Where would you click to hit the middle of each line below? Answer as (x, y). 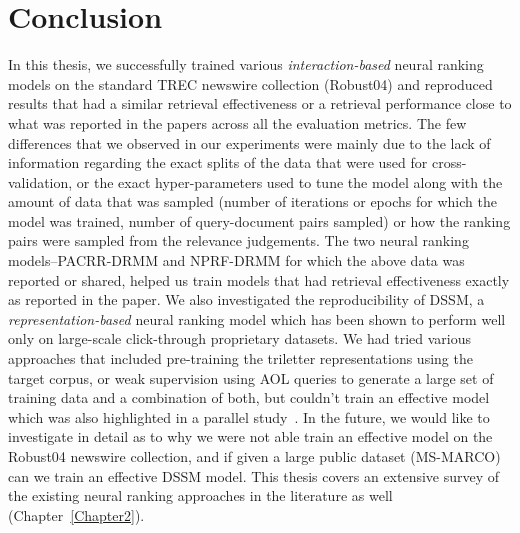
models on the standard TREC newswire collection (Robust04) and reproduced (250, 83)
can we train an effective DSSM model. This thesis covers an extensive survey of (254, 475)
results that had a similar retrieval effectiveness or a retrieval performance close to (260, 103)
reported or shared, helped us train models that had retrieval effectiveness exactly (259, 279)
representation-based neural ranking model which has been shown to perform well (257, 318)
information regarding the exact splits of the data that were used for (218, 162)
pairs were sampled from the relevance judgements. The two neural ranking (238, 240)
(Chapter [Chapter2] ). (76, 514)
